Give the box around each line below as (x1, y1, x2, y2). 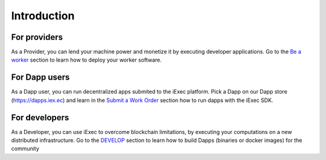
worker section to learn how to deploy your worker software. (11, 56, 162, 63)
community (11, 145, 39, 152)
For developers (11, 112, 69, 123)
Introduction (11, 9, 75, 22)
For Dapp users (11, 72, 70, 83)
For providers (11, 32, 63, 42)
